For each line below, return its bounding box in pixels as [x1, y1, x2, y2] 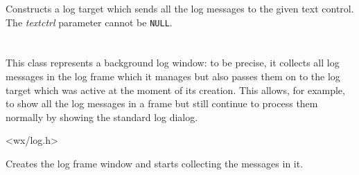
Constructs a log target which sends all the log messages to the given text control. [6, 1, 354, 15]
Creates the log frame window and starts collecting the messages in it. [6, 156, 304, 170]
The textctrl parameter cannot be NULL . [6, 15, 173, 29]
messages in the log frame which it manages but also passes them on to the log [6, 69, 340, 84]
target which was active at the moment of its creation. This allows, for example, [6, 82, 345, 97]
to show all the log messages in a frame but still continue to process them [6, 96, 318, 111]
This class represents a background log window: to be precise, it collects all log [6, 55, 340, 70]
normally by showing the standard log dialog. [6, 109, 198, 124]
